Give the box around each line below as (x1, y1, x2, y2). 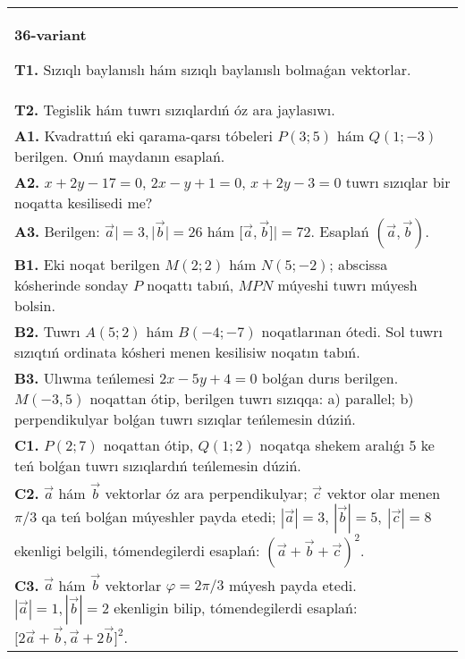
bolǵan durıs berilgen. (261, 368, 399, 388)
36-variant (14, 24, 87, 45)
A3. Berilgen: (14, 221, 100, 241)
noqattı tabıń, (147, 275, 234, 295)
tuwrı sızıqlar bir (345, 172, 451, 192)
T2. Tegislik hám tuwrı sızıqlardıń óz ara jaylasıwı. (14, 99, 335, 120)
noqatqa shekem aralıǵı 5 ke (259, 435, 435, 455)
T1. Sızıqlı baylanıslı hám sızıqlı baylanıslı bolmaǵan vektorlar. (14, 59, 411, 80)
